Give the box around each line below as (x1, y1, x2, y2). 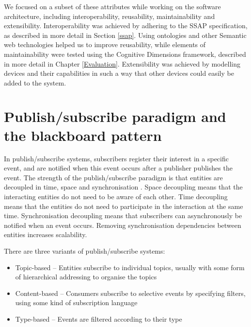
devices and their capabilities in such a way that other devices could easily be (4, 68, 234, 78)
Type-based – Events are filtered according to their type (15, 313, 182, 324)
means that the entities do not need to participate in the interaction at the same (4, 201, 243, 211)
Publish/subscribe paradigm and (4, 106, 226, 126)
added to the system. (4, 77, 66, 87)
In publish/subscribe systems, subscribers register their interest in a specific (4, 153, 229, 163)
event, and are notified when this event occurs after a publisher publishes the (4, 163, 233, 173)
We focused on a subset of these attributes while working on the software (4, 1, 221, 11)
